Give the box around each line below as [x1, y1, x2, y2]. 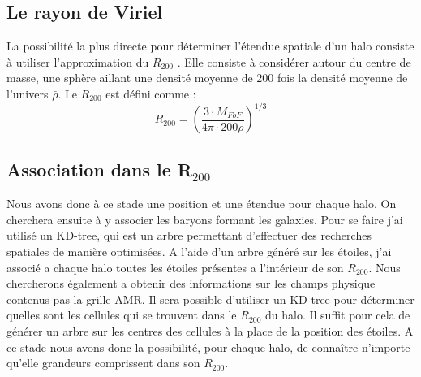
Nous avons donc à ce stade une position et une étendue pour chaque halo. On [6, 195, 397, 212]
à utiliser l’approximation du [6, 53, 149, 70]
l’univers [6, 84, 49, 102]
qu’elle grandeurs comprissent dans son [6, 354, 200, 371]
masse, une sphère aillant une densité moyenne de [6, 69, 253, 86]
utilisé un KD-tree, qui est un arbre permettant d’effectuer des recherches [6, 227, 372, 244]
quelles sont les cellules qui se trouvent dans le [6, 306, 237, 323]
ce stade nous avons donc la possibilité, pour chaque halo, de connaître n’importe [6, 338, 410, 355]
